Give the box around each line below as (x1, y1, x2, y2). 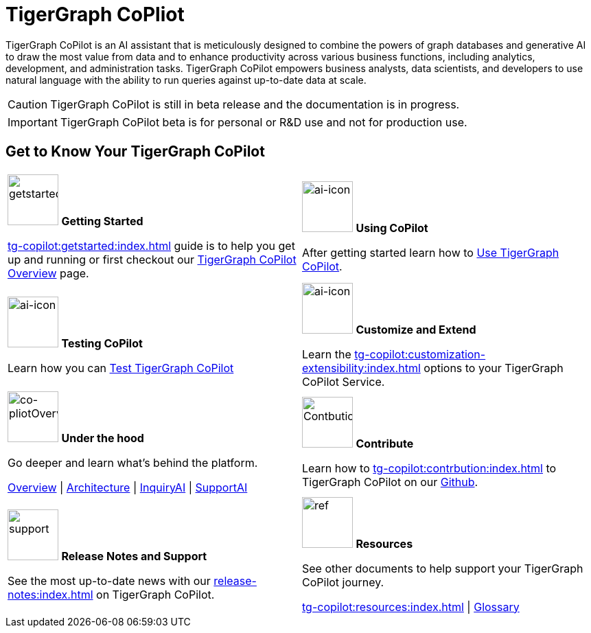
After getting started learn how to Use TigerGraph (302, 245, 559, 260)
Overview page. (8, 266, 89, 280)
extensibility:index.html (302, 360, 421, 375)
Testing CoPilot (61, 336, 143, 350)
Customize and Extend (356, 322, 476, 336)
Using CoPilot (356, 220, 428, 235)
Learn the (302, 347, 351, 361)
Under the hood (61, 430, 144, 445)
